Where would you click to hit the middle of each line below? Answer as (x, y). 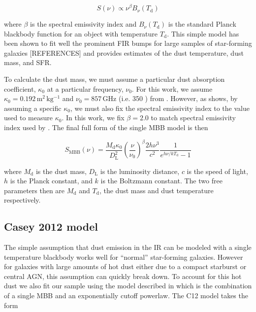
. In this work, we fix (93, 118)
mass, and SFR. (28, 62)
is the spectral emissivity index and (83, 24)
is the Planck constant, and (51, 181)
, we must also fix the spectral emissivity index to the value (160, 108)
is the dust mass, (61, 171)
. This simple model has (203, 33)
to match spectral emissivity (193, 118)
